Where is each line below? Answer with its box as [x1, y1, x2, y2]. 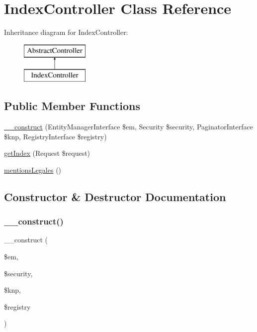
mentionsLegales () [4, 164, 62, 175]
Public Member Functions [4, 98, 140, 113]
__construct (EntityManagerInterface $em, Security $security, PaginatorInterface [4, 121, 253, 132]
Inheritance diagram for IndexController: [4, 27, 128, 37]
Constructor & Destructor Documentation [4, 189, 226, 204]
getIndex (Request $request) [4, 148, 90, 158]
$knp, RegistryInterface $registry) [4, 131, 107, 141]
